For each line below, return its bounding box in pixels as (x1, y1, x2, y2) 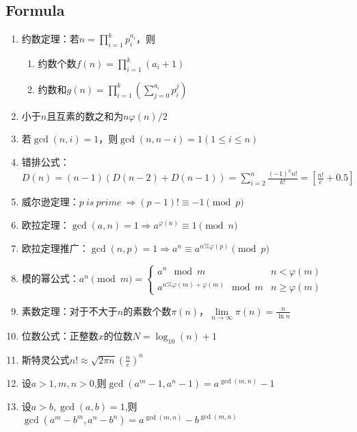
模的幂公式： (21, 271, 79, 285)
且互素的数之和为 (47, 108, 124, 123)
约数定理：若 (21, 31, 79, 46)
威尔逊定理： (21, 194, 79, 209)
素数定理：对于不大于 (21, 303, 118, 318)
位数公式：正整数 (21, 329, 98, 343)
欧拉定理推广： (21, 240, 89, 255)
